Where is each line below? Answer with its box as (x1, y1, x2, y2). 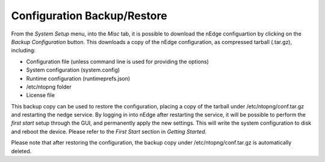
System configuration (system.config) (26, 66, 120, 73)
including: (11, 47, 36, 54)
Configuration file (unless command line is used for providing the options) (26, 58, 209, 65)
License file (26, 92, 55, 99)
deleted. (11, 148, 32, 155)
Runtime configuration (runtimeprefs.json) (26, 75, 131, 82)
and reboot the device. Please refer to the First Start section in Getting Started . (11, 128, 207, 135)
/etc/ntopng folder (26, 83, 72, 90)
